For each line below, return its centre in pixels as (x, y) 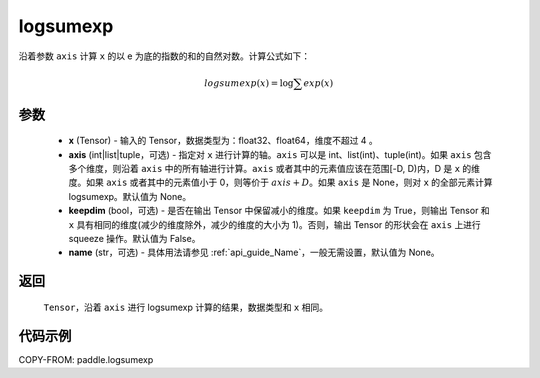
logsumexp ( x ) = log (249, 83)
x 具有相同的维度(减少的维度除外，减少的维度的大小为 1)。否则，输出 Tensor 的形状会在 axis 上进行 (275, 224)
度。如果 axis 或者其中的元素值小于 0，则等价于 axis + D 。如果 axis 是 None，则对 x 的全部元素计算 (281, 182)
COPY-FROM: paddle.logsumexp (86, 359)
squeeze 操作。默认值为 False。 (134, 238)
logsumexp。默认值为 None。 (130, 196)
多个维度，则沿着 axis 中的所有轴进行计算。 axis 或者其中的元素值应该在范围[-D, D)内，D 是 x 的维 (274, 169)
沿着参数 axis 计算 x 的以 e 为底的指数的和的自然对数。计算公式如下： (164, 56)
